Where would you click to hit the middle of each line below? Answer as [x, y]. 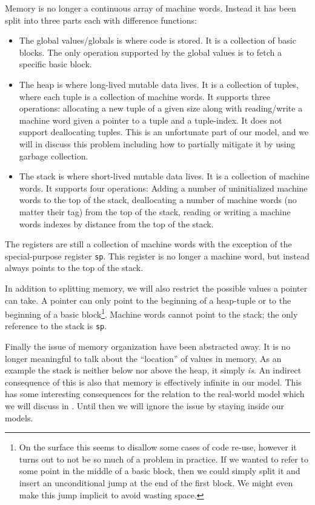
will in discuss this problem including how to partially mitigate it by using [157, 143]
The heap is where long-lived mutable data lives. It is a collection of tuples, [159, 84]
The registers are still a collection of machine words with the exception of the [148, 244]
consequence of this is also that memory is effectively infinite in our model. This [153, 382]
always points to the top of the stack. [74, 268]
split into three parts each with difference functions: [101, 20]
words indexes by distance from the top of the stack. [116, 223]
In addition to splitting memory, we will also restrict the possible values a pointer [156, 288]
